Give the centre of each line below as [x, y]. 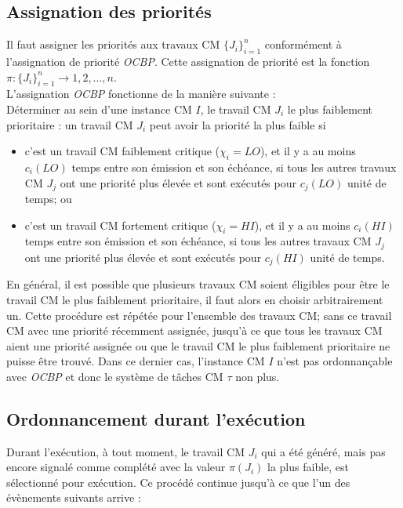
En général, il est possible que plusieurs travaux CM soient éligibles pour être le [198, 284]
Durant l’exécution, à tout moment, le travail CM [125, 451]
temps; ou [48, 199]
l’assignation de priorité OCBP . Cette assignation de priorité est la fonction [188, 61]
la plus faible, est [309, 467]
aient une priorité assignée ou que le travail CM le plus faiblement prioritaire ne [198, 345]
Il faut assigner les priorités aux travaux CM [113, 44]
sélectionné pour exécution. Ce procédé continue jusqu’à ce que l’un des [178, 482]
